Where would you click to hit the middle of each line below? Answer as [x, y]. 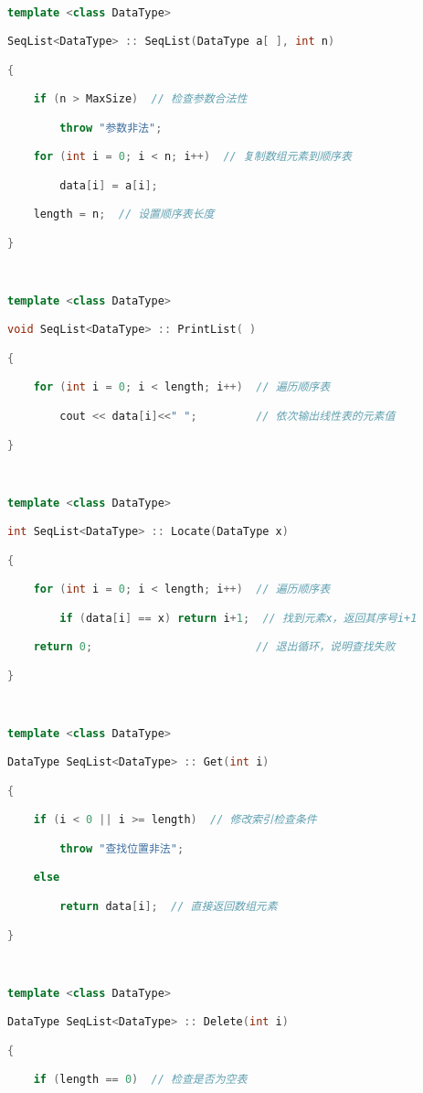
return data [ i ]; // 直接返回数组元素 [169, 906]
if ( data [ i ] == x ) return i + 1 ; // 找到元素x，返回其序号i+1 [238, 618]
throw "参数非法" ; [111, 128]
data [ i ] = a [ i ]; [109, 185]
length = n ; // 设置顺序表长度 [124, 214]
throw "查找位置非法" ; [122, 848]
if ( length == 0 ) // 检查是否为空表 [140, 1080]
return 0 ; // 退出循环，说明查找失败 [214, 647]
